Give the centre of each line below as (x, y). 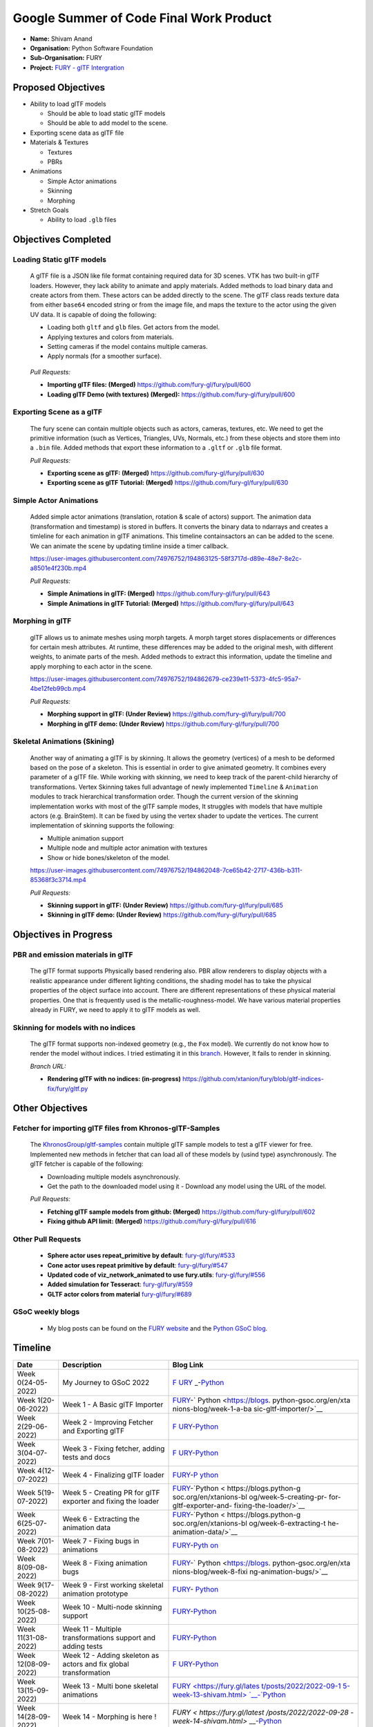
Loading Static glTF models (60, 260)
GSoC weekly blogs (46, 1312)
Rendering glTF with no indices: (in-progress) (114, 1079)
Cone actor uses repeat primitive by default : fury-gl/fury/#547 (137, 1265)
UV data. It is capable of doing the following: (93, 314)
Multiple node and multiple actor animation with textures (127, 848)
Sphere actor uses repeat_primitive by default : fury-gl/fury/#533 (141, 1256)
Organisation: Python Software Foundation (92, 48)
